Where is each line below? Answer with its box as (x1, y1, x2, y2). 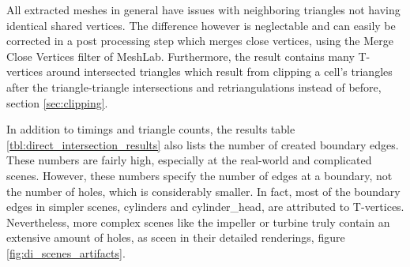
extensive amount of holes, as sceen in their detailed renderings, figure (6, 229, 345, 246)
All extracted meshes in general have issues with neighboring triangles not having (6, 2, 401, 17)
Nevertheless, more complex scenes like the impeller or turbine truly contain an (6, 213, 390, 230)
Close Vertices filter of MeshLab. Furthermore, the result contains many (6, 47, 355, 64)
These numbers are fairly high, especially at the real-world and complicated (6, 152, 372, 168)
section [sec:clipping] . (6, 94, 108, 111)
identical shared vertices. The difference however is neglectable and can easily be (6, 17, 396, 33)
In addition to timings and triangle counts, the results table (6, 121, 295, 137)
